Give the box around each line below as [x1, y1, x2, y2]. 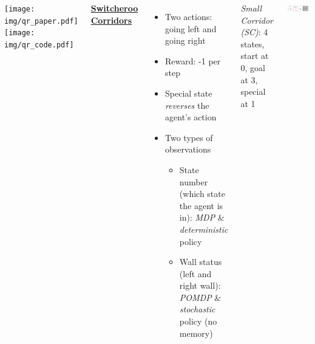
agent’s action [165, 111, 217, 123]
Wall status [179, 255, 222, 268]
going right [165, 34, 206, 47]
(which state [179, 187, 225, 200]
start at [240, 49, 269, 62]
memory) [179, 326, 213, 339]
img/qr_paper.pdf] [4, 16, 78, 26]
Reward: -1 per [165, 54, 221, 67]
